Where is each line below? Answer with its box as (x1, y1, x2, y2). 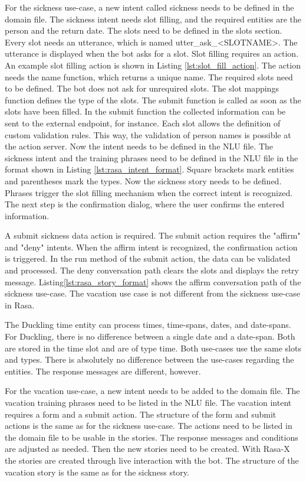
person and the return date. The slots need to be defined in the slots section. (5, 24, 282, 37)
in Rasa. (5, 298, 35, 311)
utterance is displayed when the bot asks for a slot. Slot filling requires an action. (5, 47, 299, 60)
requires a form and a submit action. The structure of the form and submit (5, 408, 277, 420)
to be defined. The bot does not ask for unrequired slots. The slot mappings (5, 82, 279, 95)
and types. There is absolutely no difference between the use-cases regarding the (5, 353, 294, 366)
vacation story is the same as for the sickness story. (5, 465, 189, 478)
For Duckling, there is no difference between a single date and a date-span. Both (5, 330, 295, 343)
